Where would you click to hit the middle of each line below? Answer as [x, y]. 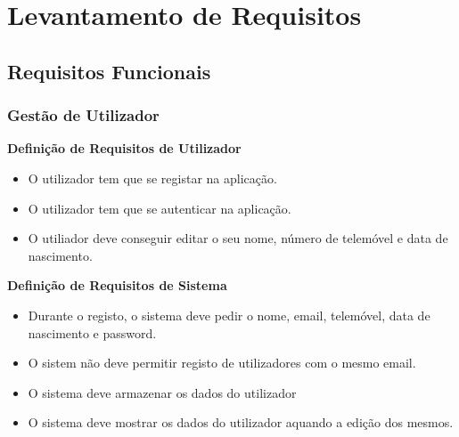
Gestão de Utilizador [83, 115]
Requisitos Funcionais [109, 71]
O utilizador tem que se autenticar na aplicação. [160, 208]
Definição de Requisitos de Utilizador [124, 148]
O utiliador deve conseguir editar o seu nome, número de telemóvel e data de [238, 238]
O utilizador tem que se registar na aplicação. [152, 178]
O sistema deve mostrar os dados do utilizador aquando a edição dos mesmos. [241, 422]
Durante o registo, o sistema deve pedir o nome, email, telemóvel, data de [229, 315]
